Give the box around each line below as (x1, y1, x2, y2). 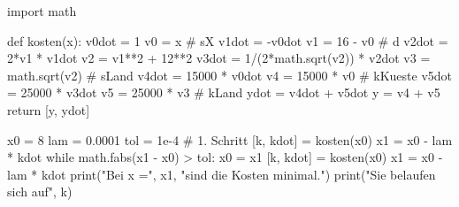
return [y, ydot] (7, 100, 90, 119)
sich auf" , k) (7, 182, 73, 201)
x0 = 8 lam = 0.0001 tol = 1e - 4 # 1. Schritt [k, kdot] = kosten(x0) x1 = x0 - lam (7, 130, 453, 149)
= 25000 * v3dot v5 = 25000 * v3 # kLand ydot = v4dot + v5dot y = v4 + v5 (7, 83, 440, 102)
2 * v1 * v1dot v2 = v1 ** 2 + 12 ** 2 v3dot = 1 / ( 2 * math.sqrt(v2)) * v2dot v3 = (7, 49, 431, 67)
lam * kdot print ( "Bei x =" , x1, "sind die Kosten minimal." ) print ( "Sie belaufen (7, 165, 436, 183)
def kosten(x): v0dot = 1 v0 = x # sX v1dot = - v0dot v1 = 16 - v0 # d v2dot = (7, 31, 448, 50)
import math (7, 2, 77, 19)
